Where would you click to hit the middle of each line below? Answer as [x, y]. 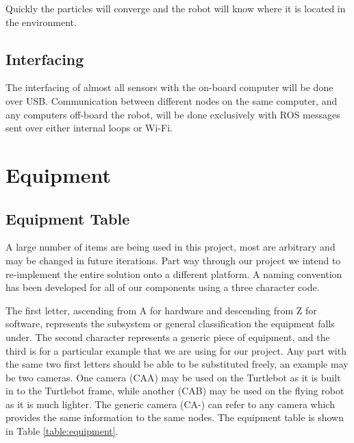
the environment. [41, 22]
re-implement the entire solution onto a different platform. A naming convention [174, 274]
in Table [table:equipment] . [62, 431]
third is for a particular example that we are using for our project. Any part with [176, 350]
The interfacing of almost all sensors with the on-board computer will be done [169, 87]
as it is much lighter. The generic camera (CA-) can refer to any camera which [170, 404]
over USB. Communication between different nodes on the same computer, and [172, 100]
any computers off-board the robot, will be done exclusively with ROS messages [173, 114]
